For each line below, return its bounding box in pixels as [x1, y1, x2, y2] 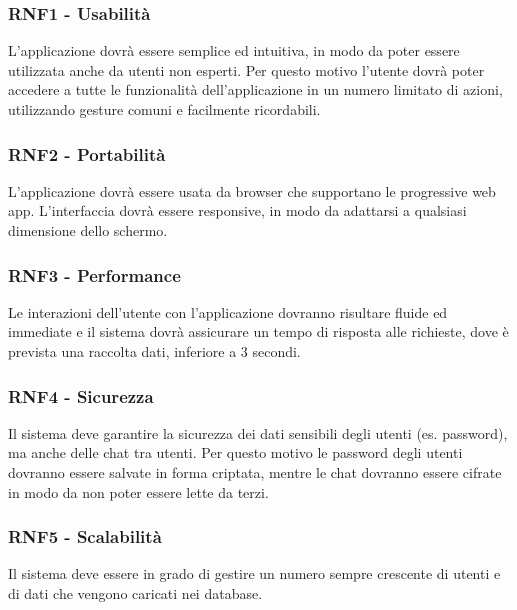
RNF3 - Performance [8, 262, 181, 287]
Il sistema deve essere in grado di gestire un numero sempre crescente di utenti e [8, 563, 501, 584]
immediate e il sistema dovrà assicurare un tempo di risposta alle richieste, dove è [8, 321, 509, 342]
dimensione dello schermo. [8, 220, 168, 240]
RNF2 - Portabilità [8, 141, 166, 166]
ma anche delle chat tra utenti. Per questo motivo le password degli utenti [8, 442, 463, 463]
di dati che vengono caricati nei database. [8, 583, 263, 603]
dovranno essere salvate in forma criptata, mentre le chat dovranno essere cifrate [8, 462, 502, 482]
